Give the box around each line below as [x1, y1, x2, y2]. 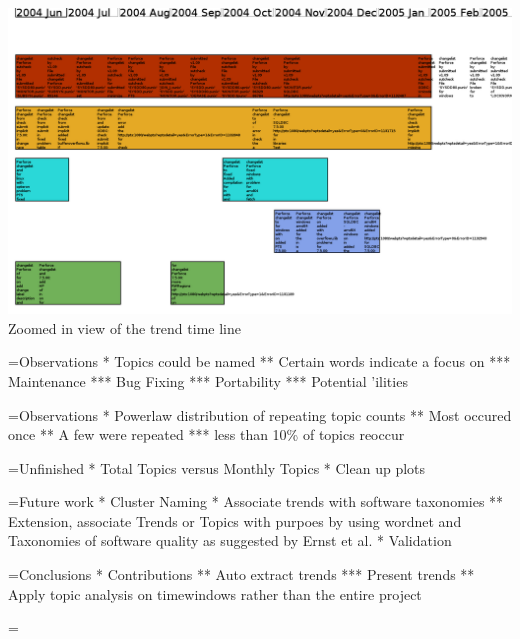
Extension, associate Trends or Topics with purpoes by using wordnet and [8, 510, 462, 531]
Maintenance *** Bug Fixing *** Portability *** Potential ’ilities [8, 370, 408, 391]
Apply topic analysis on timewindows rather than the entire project [8, 583, 422, 604]
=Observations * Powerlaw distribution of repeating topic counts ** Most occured [8, 404, 512, 425]
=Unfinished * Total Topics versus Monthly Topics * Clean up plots [8, 457, 426, 478]
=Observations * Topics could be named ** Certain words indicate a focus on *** [8, 351, 511, 372]
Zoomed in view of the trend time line [8, 317, 241, 338]
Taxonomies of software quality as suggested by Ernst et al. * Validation [8, 530, 452, 551]
